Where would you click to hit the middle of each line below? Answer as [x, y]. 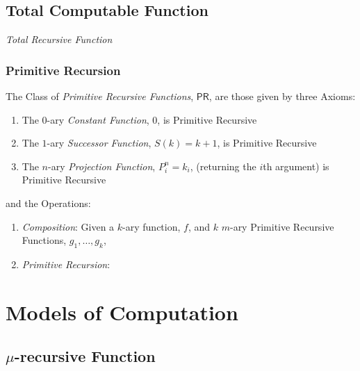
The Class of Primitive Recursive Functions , [100, 96]
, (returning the [223, 166]
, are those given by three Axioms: [282, 96]
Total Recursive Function [59, 39]
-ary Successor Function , [99, 143]
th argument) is [296, 166]
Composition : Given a [68, 226]
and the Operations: [48, 203]
